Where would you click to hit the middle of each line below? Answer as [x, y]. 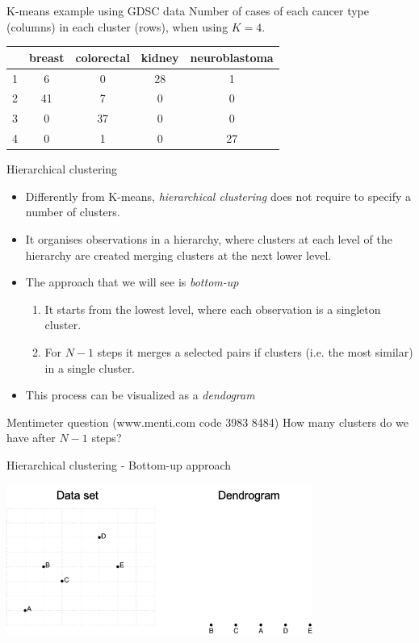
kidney [160, 57]
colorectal [103, 57]
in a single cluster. [90, 367]
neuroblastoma [232, 57]
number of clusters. [73, 212]
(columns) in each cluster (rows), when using [117, 26]
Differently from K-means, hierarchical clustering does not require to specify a [218, 196]
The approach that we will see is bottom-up [132, 282]
